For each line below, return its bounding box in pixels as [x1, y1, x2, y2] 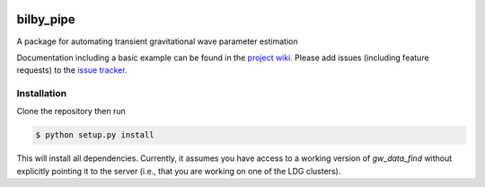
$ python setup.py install [35, 130, 154, 140]
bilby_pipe [16, 12, 75, 27]
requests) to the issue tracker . [16, 65, 128, 76]
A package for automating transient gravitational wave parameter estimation [16, 36, 298, 47]
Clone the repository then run [16, 106, 126, 117]
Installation [16, 87, 67, 100]
